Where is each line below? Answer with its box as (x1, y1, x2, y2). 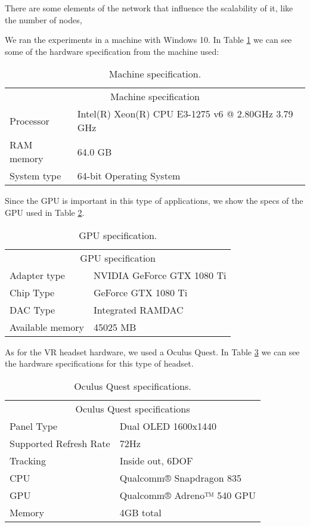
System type (10, 169, 61, 183)
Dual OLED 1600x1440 (119, 418, 216, 433)
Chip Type (10, 285, 55, 299)
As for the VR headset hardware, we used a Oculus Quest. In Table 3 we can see (5, 345, 300, 358)
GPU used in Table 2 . (5, 206, 85, 218)
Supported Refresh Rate (10, 436, 110, 450)
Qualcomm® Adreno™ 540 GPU (119, 488, 256, 502)
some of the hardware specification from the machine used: (5, 45, 219, 57)
